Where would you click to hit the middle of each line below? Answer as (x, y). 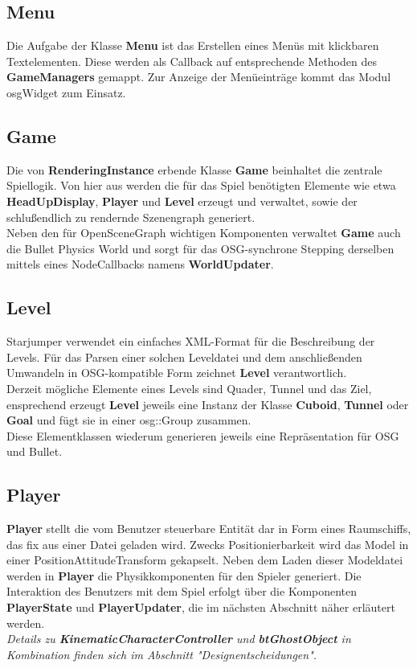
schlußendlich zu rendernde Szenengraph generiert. (131, 217)
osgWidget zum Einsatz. (66, 92)
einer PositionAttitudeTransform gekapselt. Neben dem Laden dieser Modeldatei (205, 560)
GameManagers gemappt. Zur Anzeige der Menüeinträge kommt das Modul (199, 77)
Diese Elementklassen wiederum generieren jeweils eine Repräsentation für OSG (203, 435)
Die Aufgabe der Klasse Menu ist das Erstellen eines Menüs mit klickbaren (193, 45)
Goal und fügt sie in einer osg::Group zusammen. (129, 420)
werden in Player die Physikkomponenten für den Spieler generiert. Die (184, 575)
